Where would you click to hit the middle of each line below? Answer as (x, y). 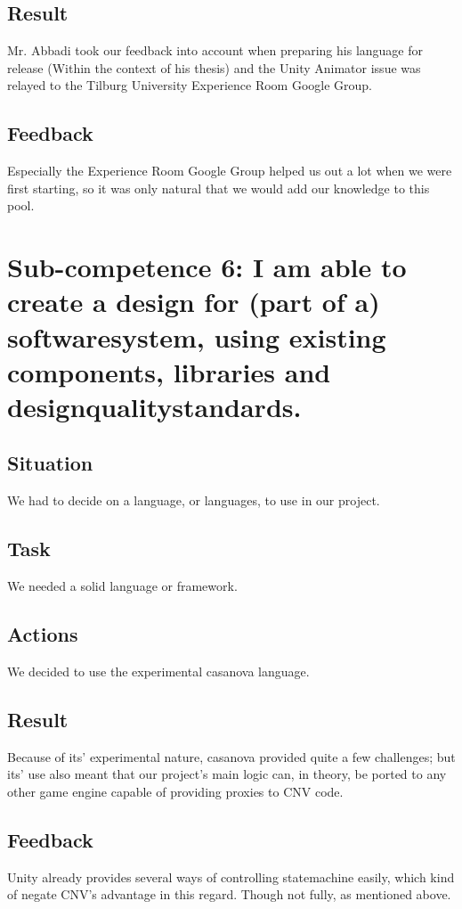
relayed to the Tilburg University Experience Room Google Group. (190, 85)
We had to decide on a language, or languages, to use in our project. (194, 500)
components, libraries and (169, 371)
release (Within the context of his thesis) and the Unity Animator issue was (214, 67)
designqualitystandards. (154, 406)
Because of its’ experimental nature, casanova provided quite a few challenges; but (231, 756)
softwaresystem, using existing (197, 336)
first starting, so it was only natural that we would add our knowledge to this (219, 188)
